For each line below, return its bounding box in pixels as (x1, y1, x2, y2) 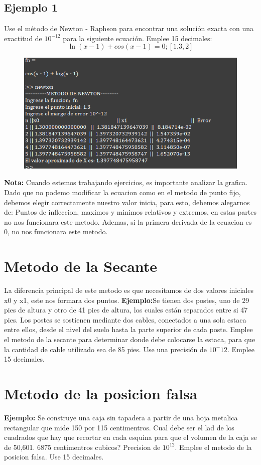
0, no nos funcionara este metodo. (4, 226, 108, 237)
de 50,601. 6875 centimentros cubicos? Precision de (4, 441, 161, 452)
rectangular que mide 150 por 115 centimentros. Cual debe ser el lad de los (4, 422, 234, 432)
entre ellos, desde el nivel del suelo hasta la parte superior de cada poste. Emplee (4, 324, 253, 335)
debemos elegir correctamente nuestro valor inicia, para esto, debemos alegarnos (4, 197, 250, 207)
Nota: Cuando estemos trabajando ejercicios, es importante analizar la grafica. (4, 177, 247, 188)
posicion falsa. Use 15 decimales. (4, 451, 104, 462)
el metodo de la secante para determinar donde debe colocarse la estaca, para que (4, 334, 255, 345)
